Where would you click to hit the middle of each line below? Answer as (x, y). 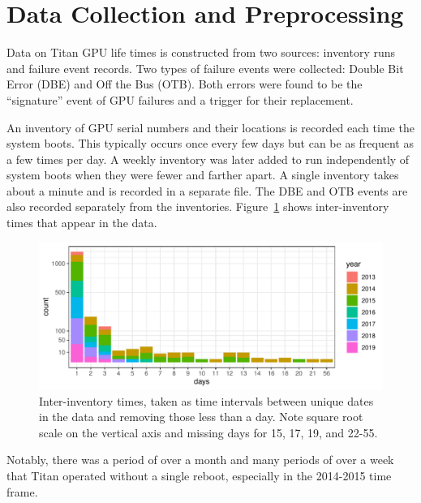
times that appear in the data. (82, 223)
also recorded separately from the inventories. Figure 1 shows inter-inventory (198, 206)
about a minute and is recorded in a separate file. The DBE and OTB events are (207, 190)
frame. (22, 491)
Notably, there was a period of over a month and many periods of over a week (200, 460)
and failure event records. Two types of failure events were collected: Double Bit (205, 68)
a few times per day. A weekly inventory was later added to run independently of (208, 159)
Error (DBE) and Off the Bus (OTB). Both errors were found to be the (185, 84)
